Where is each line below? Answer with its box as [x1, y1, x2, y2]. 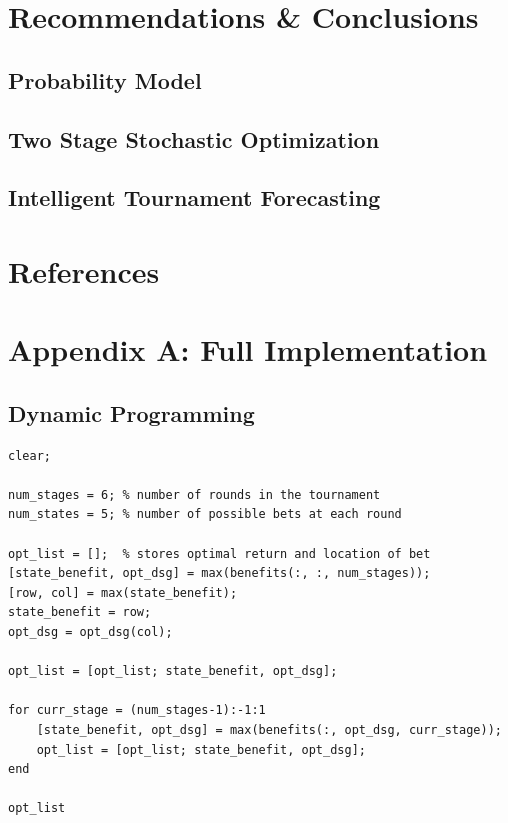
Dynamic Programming [8, 397, 255, 428]
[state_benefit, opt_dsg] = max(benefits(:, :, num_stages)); [8, 566, 431, 581]
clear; [8, 448, 51, 463]
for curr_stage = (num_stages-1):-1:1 [8, 703, 266, 718]
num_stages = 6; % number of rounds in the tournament [8, 487, 381, 502]
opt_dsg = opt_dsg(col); [8, 625, 173, 640]
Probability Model [8, 64, 202, 95]
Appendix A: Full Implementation [8, 329, 488, 370]
